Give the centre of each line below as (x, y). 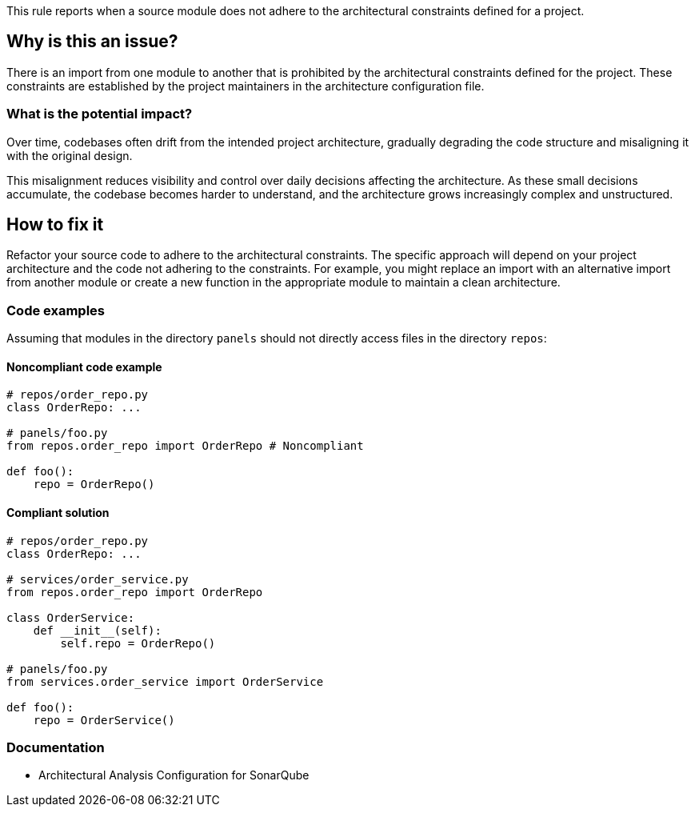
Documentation (56, 747)
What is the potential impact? (100, 114)
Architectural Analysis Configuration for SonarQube (174, 775)
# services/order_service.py (98, 579)
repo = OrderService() (104, 720)
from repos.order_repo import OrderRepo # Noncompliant (185, 446)
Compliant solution (58, 513)
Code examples (56, 310)
